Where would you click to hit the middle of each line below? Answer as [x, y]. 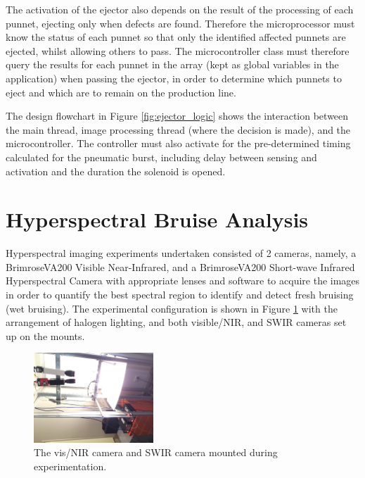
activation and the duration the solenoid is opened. [116, 171]
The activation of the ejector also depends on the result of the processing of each [180, 9]
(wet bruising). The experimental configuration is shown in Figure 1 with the [172, 308]
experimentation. [70, 466]
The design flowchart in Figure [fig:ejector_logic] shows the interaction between [177, 116]
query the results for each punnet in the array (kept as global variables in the [172, 64]
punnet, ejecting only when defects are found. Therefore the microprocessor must [180, 23]
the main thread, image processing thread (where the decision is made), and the [178, 129]
